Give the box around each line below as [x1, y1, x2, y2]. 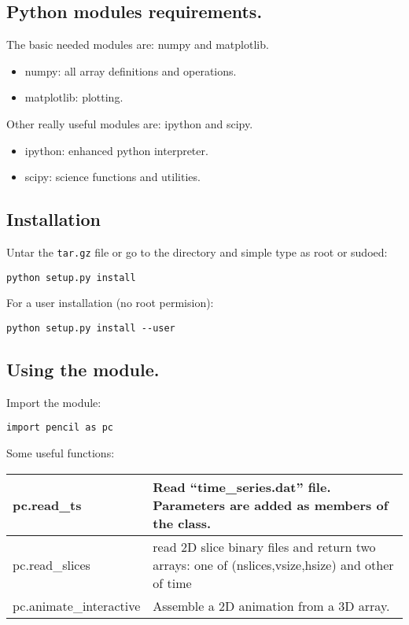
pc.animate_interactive [13, 596, 141, 615]
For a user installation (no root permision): [6, 294, 214, 311]
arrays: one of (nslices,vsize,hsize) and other [153, 555, 394, 574]
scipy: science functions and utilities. [24, 168, 201, 185]
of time [153, 573, 192, 592]
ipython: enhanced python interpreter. [24, 142, 208, 158]
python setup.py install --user [6, 322, 175, 334]
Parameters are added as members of [153, 495, 389, 514]
